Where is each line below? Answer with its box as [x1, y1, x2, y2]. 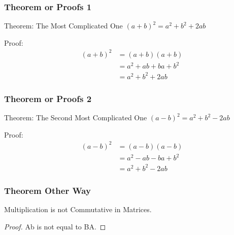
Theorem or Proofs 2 [4, 92, 92, 105]
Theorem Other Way [4, 184, 91, 196]
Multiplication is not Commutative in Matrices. [4, 204, 152, 215]
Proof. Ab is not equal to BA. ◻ [4, 221, 106, 231]
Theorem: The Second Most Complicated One [4, 112, 147, 123]
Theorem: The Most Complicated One [4, 20, 123, 31]
